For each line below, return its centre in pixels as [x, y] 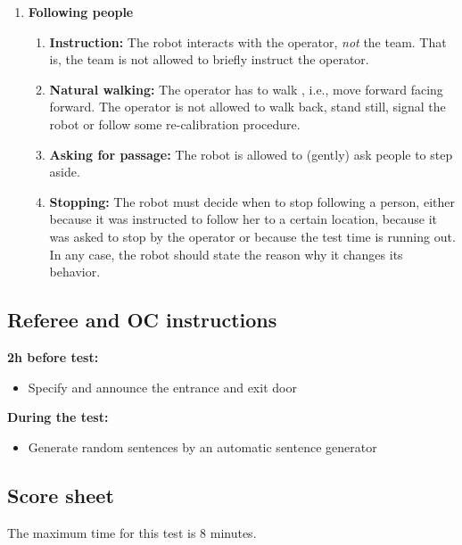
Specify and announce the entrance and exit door [162, 387]
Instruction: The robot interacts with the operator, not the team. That [248, 41]
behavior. [75, 272]
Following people [81, 12]
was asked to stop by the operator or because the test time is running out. [252, 236]
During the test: [58, 417]
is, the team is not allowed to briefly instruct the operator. [209, 59]
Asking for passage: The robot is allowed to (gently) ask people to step [251, 154]
